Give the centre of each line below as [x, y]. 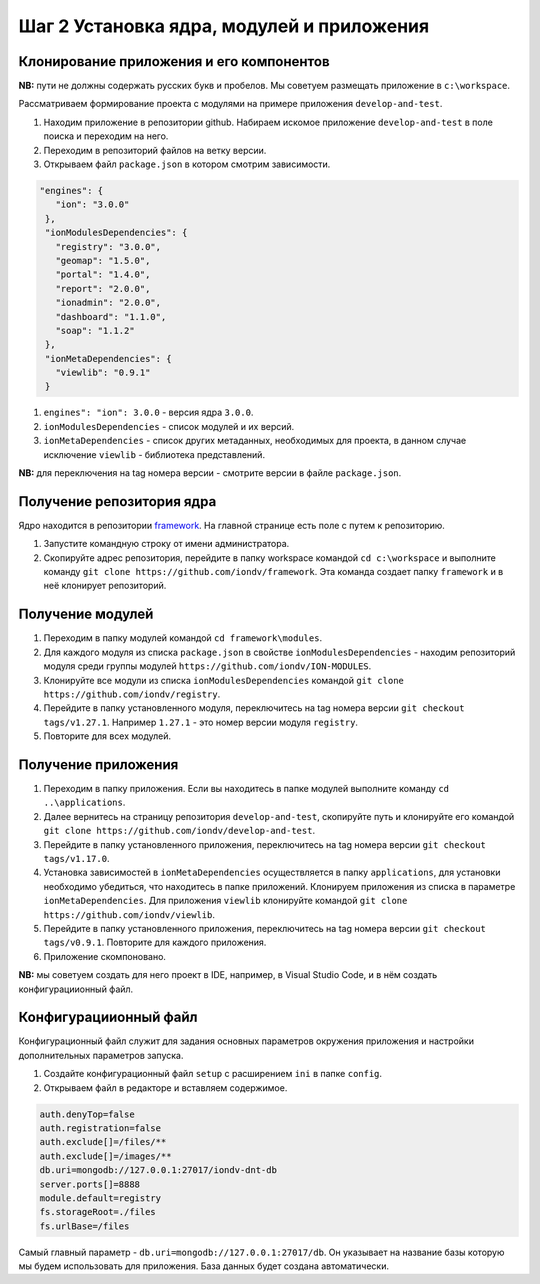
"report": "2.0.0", [103, 288]
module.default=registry [100, 1198]
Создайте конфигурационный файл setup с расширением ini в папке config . [213, 1074]
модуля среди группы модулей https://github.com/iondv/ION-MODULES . [207, 666]
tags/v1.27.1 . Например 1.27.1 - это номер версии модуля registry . [201, 722]
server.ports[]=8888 [89, 1184]
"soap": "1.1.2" [95, 330]
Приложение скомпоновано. [105, 956]
